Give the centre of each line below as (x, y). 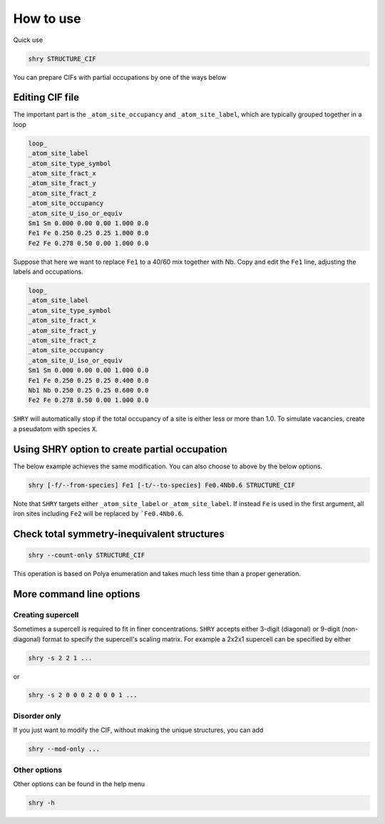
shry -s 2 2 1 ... (60, 658)
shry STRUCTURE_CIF (62, 58)
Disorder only (37, 716)
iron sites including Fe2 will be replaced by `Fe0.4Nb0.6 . (98, 514)
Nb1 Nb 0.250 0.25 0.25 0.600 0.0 (88, 390)
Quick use (28, 40)
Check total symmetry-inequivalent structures (119, 534)
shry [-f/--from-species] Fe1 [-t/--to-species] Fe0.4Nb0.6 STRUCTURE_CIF (162, 485)
